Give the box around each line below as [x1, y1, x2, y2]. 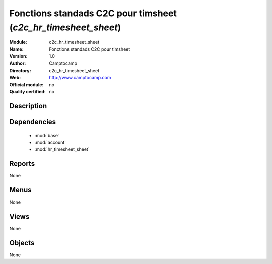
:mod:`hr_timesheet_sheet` [34, 146, 90, 152]
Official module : [9, 81, 44, 88]
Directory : [9, 67, 31, 73]
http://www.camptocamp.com [49, 75, 111, 81]
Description [9, 101, 47, 110]
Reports [9, 159, 35, 168]
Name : [9, 46, 24, 52]
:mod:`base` [34, 132, 60, 138]
